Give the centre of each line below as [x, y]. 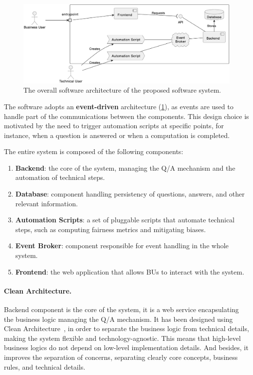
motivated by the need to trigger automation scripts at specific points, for [114, 126]
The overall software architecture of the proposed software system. [122, 90]
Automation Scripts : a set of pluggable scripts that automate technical [125, 220]
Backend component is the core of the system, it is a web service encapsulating [121, 309]
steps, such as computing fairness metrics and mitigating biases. [110, 229]
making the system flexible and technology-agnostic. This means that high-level [122, 338]
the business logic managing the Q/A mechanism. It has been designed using [118, 319]
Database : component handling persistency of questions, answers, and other [130, 194]
